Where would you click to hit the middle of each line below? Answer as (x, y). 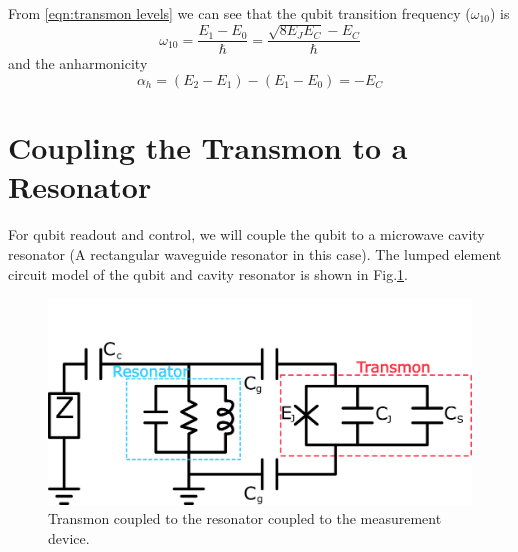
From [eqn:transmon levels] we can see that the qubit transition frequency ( (239, 13)
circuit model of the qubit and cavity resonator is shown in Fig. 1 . (208, 273)
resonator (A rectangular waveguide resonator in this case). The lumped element (255, 253)
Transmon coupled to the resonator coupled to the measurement (245, 518)
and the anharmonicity (78, 63)
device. (69, 537)
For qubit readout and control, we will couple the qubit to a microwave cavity (246, 234)
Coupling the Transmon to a (208, 147)
